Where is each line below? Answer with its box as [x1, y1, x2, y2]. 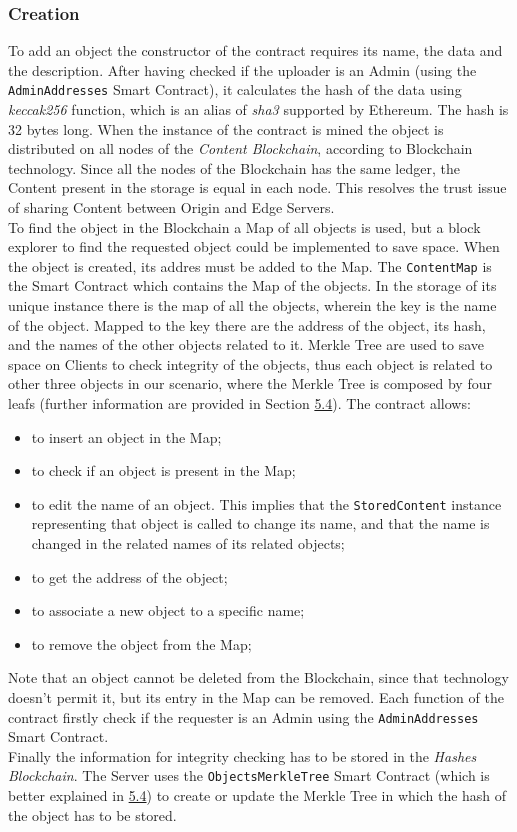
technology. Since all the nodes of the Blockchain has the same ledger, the [8, 157, 460, 178]
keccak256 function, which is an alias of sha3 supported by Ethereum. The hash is [8, 99, 509, 120]
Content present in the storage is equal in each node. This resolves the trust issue [8, 177, 507, 198]
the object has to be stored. [8, 804, 177, 825]
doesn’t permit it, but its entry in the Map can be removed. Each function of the [8, 687, 504, 708]
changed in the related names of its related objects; [31, 533, 345, 554]
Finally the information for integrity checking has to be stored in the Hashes [8, 745, 477, 766]
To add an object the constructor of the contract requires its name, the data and [8, 40, 503, 61]
